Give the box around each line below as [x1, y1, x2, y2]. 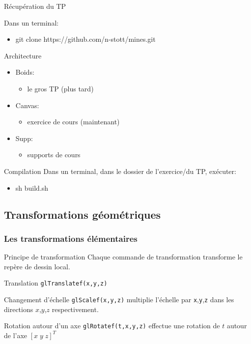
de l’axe [4, 330, 28, 340]
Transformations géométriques [4, 206, 161, 222]
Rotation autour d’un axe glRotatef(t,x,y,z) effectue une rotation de [4, 320, 220, 331]
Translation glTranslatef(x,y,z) [4, 278, 108, 288]
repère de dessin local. [4, 261, 70, 271]
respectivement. [52, 304, 99, 314]
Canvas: [15, 100, 39, 110]
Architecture [4, 50, 42, 60]
